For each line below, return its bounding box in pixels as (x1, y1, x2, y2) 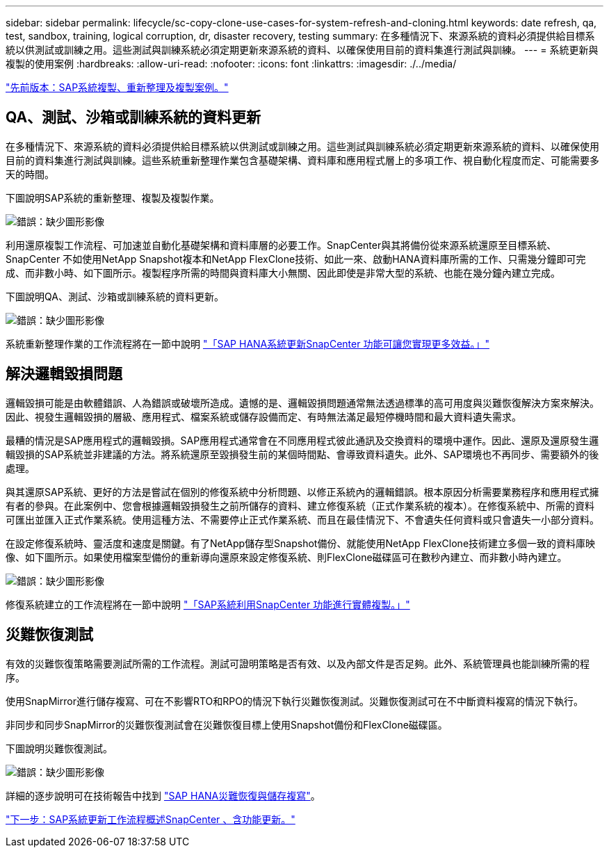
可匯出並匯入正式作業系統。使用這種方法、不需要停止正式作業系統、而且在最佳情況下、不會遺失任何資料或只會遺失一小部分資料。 (6, 513, 599, 526)
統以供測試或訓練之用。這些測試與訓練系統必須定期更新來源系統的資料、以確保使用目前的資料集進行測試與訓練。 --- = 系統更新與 (6, 44, 599, 56)
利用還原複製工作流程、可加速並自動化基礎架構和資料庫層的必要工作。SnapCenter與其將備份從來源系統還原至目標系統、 (6, 238, 557, 251)
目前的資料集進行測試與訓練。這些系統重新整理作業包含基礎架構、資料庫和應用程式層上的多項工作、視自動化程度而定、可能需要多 (6, 154, 599, 166)
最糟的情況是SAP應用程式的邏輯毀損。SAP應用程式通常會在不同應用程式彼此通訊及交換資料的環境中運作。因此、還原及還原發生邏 (6, 434, 599, 446)
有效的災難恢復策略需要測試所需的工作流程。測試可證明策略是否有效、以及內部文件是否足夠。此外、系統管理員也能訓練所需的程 (6, 657, 590, 669)
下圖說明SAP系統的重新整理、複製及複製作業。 (6, 191, 220, 204)
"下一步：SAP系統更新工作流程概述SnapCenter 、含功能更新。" (6, 813, 295, 825)
